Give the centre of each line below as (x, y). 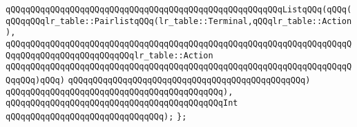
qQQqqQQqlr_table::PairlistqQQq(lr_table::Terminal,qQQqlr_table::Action (179, 21)
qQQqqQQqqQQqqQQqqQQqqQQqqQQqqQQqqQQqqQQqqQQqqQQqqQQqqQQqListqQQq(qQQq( (179, 10)
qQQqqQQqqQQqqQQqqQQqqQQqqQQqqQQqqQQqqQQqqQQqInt (122, 103)
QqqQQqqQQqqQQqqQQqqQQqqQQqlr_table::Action (109, 55)
